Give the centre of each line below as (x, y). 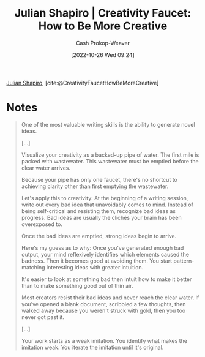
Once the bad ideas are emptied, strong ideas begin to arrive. (99, 236)
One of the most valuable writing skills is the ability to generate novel (108, 124)
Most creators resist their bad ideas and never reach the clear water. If (110, 298)
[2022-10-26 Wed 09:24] (103, 54)
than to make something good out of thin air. (77, 285)
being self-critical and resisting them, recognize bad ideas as (99, 211)
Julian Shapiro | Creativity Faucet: (103, 13)
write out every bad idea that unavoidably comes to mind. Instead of (107, 205)
